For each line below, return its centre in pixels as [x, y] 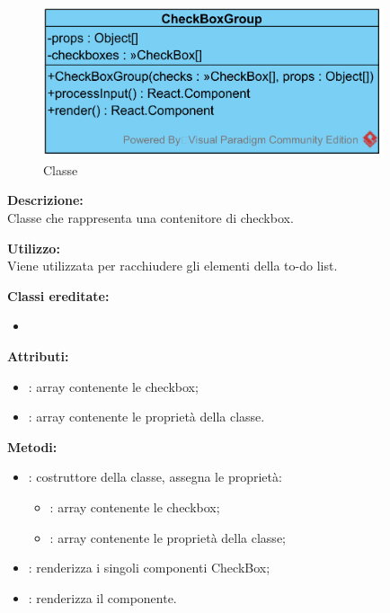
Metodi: [32, 446]
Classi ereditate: [58, 295]
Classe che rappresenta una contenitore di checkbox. [151, 218]
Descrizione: [45, 200]
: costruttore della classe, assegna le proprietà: [155, 477]
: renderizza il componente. [102, 597]
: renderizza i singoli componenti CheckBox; [149, 568]
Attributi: [38, 355]
